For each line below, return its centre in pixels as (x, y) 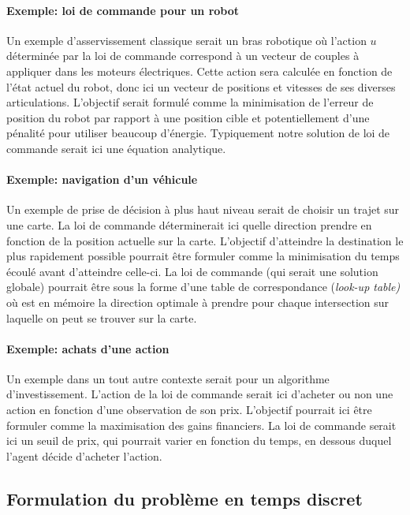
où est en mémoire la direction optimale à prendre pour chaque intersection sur (198, 302)
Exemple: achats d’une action (88, 348)
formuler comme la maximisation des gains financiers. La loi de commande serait (201, 425)
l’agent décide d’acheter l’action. (84, 455)
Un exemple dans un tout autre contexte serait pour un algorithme (168, 378)
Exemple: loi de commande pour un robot (123, 10)
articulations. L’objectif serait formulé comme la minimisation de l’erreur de (190, 102)
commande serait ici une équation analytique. (116, 148)
